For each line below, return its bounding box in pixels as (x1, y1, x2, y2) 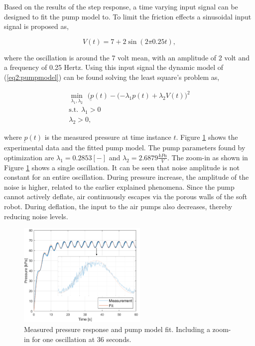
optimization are (4, 152, 54, 162)
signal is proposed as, (4, 21, 69, 31)
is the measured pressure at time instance (44, 131, 171, 142)
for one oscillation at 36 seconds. (32, 334, 131, 344)
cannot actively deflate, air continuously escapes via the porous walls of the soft (4, 191, 248, 202)
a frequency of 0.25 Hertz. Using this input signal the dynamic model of (4, 62, 224, 72)
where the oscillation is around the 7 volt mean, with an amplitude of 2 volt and (4, 52, 250, 62)
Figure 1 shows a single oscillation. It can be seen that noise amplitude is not (4, 162, 240, 172)
